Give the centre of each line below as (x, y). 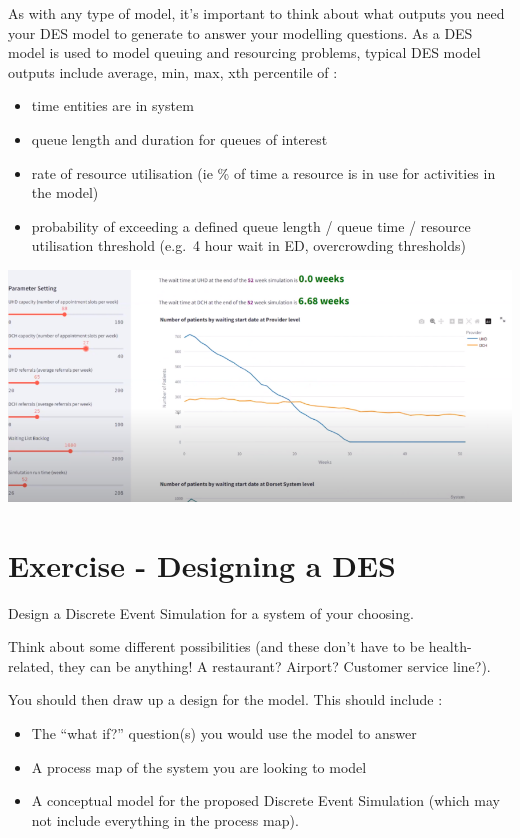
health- (450, 646)
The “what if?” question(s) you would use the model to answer (224, 733)
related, (31, 665)
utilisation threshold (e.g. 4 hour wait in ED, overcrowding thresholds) (248, 245)
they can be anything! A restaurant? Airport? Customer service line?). (274, 665)
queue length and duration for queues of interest (179, 138)
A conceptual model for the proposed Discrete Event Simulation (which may (265, 800)
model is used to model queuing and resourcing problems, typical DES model (244, 52)
